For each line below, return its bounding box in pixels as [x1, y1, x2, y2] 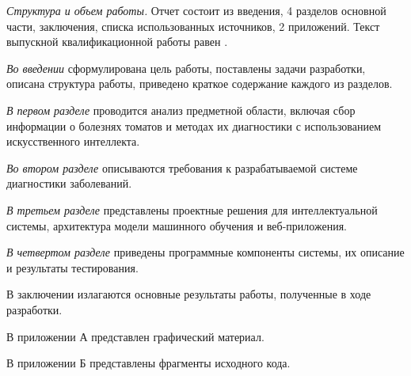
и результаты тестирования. [6, 259, 139, 275]
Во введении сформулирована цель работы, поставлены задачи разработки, [6, 59, 366, 76]
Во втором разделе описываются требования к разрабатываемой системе [6, 159, 358, 176]
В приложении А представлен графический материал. [6, 328, 264, 344]
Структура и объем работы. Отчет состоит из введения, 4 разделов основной [6, 2, 386, 18]
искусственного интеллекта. [6, 133, 140, 150]
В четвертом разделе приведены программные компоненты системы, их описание [6, 244, 405, 260]
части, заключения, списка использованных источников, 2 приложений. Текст [6, 17, 380, 34]
